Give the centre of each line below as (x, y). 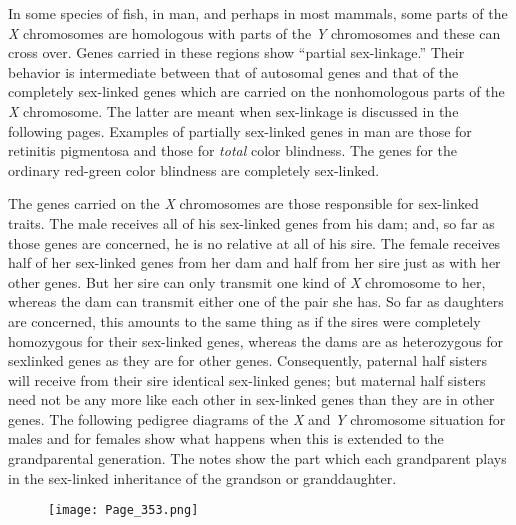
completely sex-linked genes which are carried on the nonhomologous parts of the (256, 91)
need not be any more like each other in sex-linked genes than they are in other (251, 399)
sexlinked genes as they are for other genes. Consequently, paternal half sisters (248, 360)
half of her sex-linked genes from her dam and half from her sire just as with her (254, 262)
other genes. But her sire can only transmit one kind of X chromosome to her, (247, 281)
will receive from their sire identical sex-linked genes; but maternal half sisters (247, 379)
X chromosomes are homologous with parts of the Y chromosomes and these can (254, 32)
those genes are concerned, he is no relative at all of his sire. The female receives (254, 242)
